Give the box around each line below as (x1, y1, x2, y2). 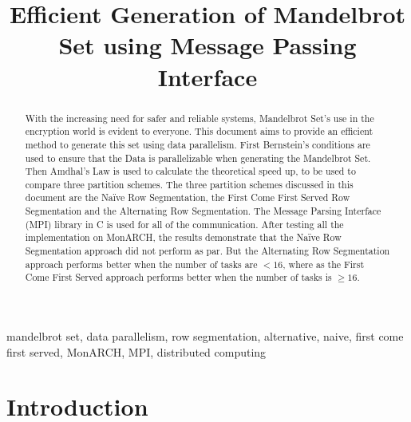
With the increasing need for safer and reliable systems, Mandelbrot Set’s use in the (25, 111, 374, 124)
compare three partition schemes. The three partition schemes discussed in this (25, 177, 354, 191)
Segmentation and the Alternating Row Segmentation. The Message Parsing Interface (25, 204, 381, 218)
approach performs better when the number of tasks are (25, 257, 258, 270)
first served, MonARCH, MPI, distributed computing (6, 343, 267, 360)
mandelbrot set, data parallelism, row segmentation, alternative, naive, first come (6, 328, 404, 345)
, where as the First (283, 257, 365, 270)
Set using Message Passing (58, 29, 357, 61)
